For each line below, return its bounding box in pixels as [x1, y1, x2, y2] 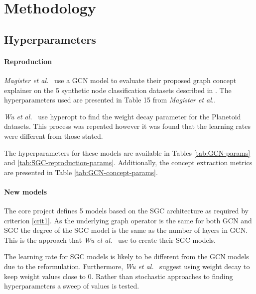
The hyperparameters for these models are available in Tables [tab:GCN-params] [4, 147, 251, 158]
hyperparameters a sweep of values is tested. [4, 281, 139, 291]
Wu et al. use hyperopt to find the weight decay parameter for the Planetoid [4, 111, 241, 121]
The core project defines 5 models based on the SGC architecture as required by [4, 205, 249, 216]
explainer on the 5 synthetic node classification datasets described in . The [4, 85, 232, 95]
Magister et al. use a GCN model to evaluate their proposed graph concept [4, 75, 237, 85]
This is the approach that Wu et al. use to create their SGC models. [4, 234, 216, 245]
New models [4, 186, 47, 196]
